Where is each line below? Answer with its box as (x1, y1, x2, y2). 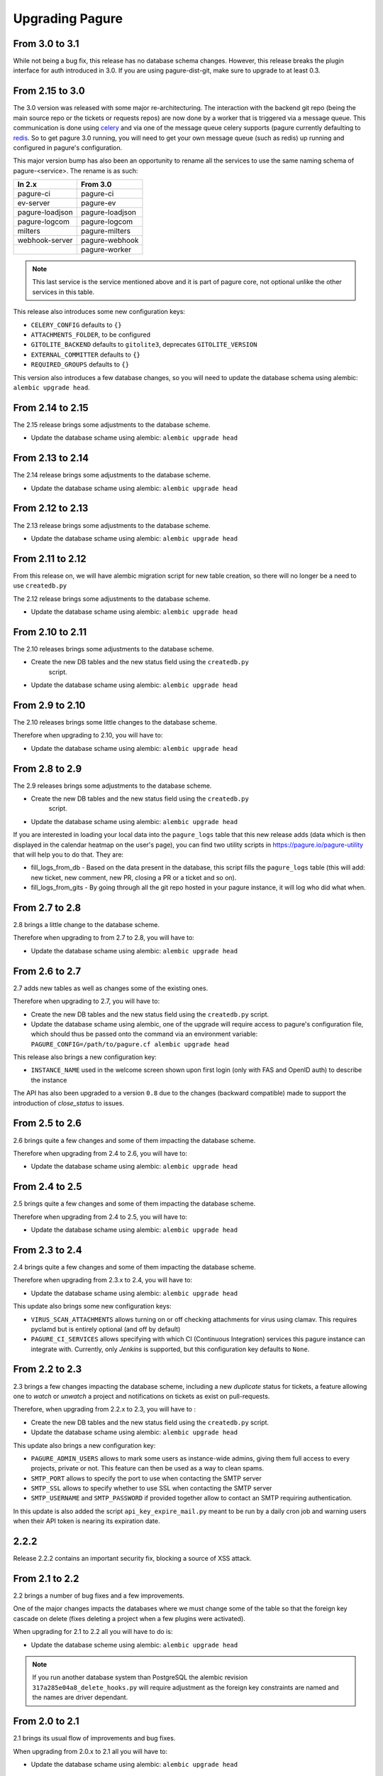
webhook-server (17, 235, 73, 245)
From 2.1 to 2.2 (13, 1572, 79, 1584)
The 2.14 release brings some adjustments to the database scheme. (13, 471, 211, 480)
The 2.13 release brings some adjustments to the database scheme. (13, 521, 211, 529)
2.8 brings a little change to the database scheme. (13, 921, 160, 929)
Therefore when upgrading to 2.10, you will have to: (13, 731, 163, 740)
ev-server (17, 198, 50, 208)
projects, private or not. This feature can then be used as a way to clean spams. (30, 1464, 265, 1473)
